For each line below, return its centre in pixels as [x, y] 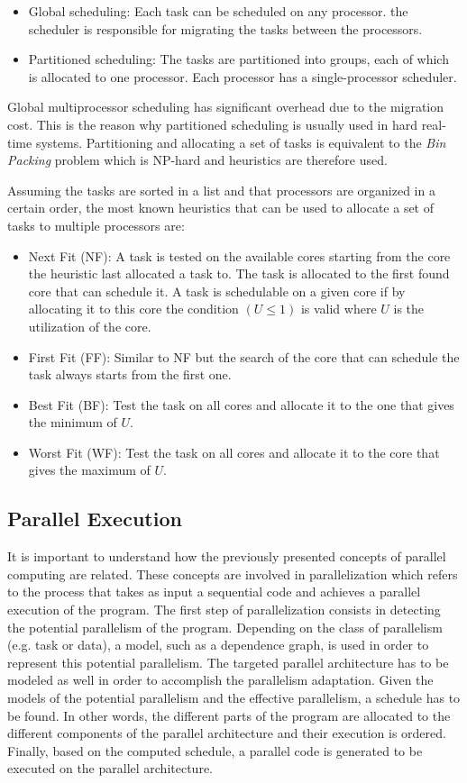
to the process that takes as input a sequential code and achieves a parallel [214, 592]
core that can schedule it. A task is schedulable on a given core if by [217, 291]
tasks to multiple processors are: [96, 225]
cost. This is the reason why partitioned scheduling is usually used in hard [212, 124]
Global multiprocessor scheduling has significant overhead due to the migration [226, 107]
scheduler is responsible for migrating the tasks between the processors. [225, 28]
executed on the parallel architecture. [110, 768]
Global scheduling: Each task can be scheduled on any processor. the [218, 11]
